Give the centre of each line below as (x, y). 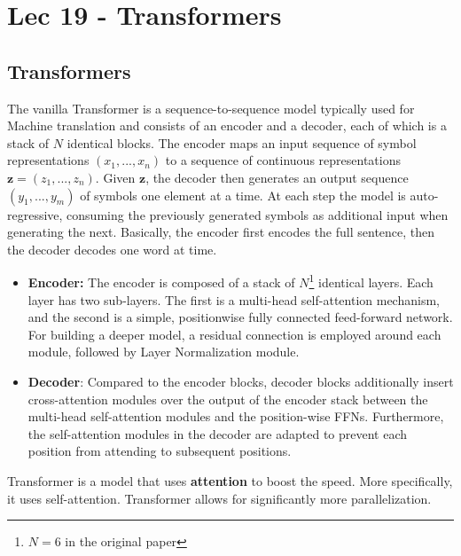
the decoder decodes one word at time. (112, 249)
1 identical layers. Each (371, 281)
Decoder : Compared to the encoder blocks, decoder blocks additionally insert (241, 381)
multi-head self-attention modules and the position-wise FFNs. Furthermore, (236, 416)
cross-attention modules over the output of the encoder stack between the (228, 399)
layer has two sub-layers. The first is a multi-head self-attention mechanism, (234, 299)
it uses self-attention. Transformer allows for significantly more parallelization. (219, 498)
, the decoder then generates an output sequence (277, 177)
